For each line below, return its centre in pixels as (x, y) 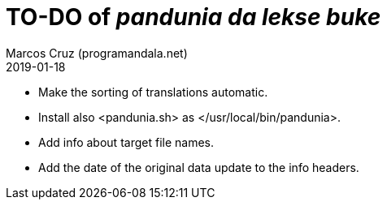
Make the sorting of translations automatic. (153, 92)
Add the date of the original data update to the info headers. (199, 167)
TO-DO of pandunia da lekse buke (193, 17)
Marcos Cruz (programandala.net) (97, 53)
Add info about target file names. (126, 142)
